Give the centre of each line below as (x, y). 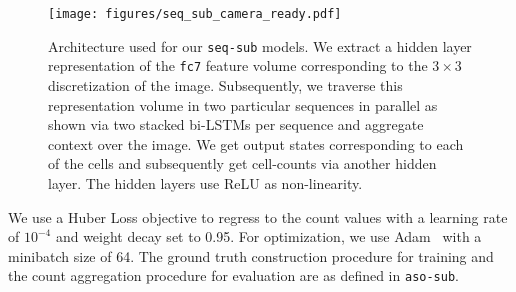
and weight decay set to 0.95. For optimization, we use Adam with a (268, 236)
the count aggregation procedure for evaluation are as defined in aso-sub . (233, 275)
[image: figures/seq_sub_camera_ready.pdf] (195, 14)
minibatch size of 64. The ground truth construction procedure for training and (251, 255)
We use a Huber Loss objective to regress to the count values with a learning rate (258, 216)
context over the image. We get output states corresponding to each (256, 143)
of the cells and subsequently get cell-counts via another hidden (242, 163)
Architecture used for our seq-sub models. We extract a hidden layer (260, 45)
